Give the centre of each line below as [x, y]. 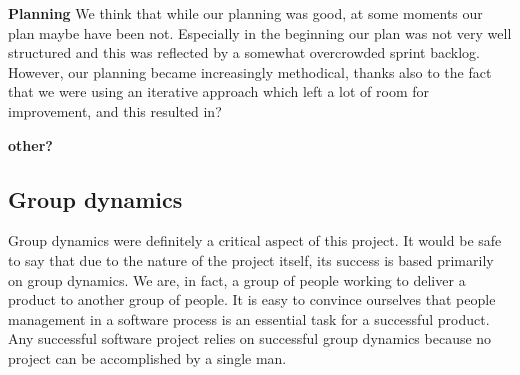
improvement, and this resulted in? [115, 110]
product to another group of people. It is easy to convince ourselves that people [252, 299]
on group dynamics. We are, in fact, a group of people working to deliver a [237, 279]
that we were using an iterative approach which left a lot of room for [219, 91]
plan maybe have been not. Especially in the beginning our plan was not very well [260, 32]
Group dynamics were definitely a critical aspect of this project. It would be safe [255, 240]
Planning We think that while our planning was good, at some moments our [245, 13]
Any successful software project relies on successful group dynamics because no [250, 338]
